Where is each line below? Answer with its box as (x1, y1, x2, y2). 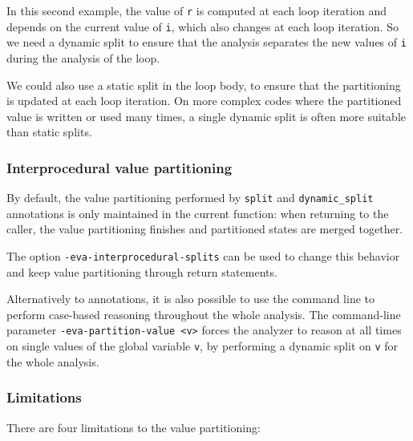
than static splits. (6, 123, 92, 140)
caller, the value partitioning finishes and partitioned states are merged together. (6, 220, 403, 237)
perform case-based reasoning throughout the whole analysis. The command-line (6, 305, 401, 322)
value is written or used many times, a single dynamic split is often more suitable (6, 107, 407, 124)
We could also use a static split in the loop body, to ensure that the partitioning (6, 76, 401, 93)
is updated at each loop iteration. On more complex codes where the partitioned (6, 92, 402, 109)
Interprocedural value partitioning (6, 157, 233, 177)
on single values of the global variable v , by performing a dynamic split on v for (6, 338, 399, 354)
